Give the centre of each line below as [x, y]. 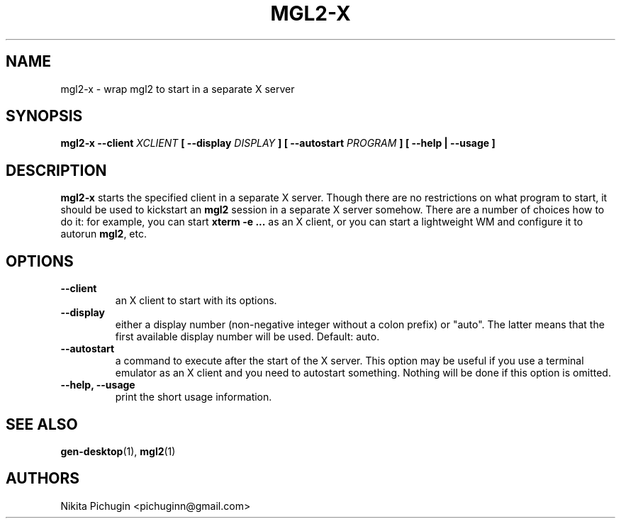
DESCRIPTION [56, 170]
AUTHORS [43, 479]
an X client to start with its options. [196, 301]
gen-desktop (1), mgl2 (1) [118, 451]
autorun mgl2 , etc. [103, 234]
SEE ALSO [42, 424]
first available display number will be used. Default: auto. [247, 337]
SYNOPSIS [44, 116]
